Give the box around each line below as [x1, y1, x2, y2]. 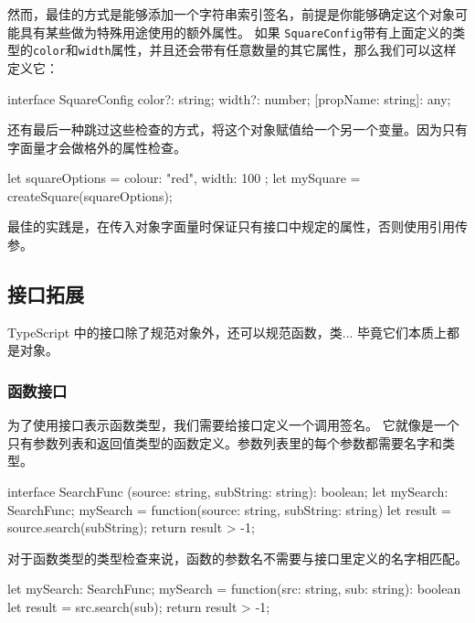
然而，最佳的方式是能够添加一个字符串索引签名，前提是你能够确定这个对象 [7, 5, 455, 23]
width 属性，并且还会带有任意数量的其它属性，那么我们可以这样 [78, 40, 457, 59]
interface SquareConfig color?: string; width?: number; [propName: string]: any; [7, 89, 451, 108]
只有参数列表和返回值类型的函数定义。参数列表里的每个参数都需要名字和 [7, 433, 442, 452]
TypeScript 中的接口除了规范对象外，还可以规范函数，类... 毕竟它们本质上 [7, 322, 448, 341]
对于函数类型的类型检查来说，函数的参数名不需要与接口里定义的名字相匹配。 [7, 548, 468, 567]
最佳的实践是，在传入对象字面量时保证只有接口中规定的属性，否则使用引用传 [7, 217, 468, 236]
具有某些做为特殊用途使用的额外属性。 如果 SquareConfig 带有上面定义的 [19, 22, 453, 41]
